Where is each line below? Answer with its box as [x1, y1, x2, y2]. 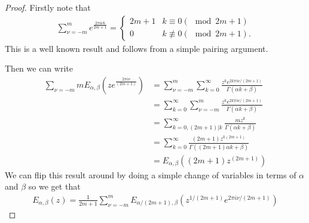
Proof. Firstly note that [5, 1, 91, 13]
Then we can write [5, 62, 73, 75]
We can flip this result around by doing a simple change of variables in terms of [5, 168, 296, 181]
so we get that [28, 180, 81, 193]
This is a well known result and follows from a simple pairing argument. [5, 42, 268, 54]
